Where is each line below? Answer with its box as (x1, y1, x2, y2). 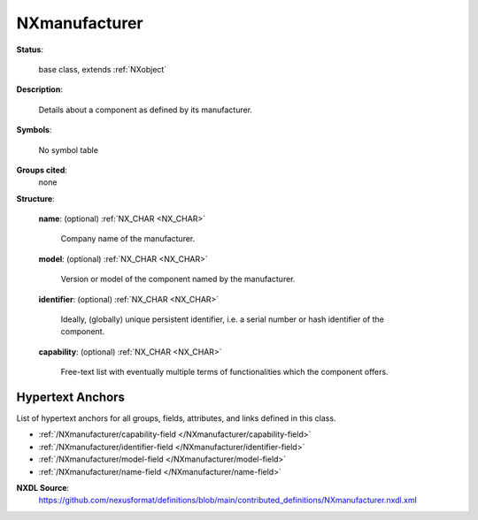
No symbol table (38, 144, 99, 155)
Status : (16, 44, 44, 55)
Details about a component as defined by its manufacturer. (38, 104, 252, 115)
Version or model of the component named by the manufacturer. (60, 274, 296, 285)
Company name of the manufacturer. (60, 233, 196, 244)
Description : (16, 84, 64, 95)
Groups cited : (16, 164, 68, 175)
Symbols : (16, 125, 52, 135)
